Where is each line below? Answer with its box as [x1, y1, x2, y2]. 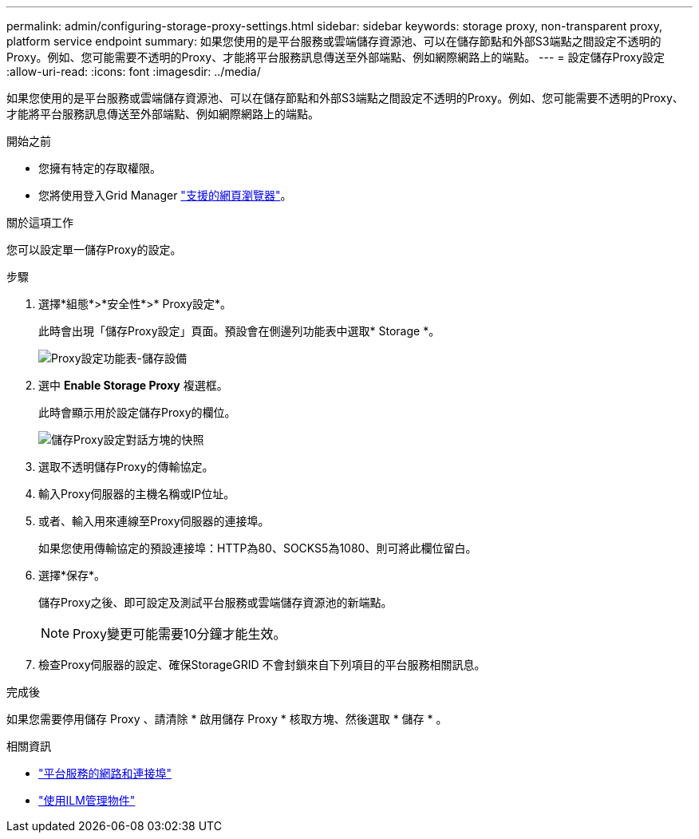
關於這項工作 [6, 216, 73, 229]
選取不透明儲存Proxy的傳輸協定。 [38, 460, 214, 473]
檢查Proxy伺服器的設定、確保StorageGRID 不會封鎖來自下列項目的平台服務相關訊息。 [38, 658, 486, 671]
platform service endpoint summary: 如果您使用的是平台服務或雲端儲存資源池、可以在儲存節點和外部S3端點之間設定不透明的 [6, 34, 661, 48]
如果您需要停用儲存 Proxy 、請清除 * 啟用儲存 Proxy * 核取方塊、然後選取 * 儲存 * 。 [6, 712, 448, 726]
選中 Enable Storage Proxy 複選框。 [38, 378, 228, 392]
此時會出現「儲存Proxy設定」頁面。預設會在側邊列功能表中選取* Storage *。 [38, 324, 440, 338]
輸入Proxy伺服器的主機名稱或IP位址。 [38, 487, 235, 501]
